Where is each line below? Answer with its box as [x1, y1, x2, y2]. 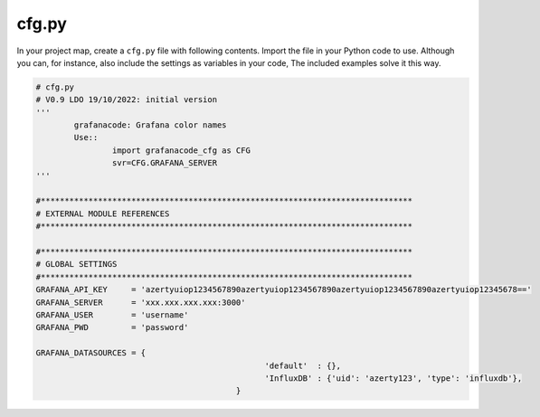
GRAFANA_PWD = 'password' [35, 322, 189, 333]
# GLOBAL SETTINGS [35, 259, 118, 270]
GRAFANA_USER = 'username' [35, 309, 189, 320]
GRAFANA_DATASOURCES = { [35, 348, 147, 358]
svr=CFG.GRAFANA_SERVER [111, 158, 217, 168]
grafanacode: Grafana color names [73, 120, 227, 130]
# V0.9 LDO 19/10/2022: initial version [35, 95, 217, 105]
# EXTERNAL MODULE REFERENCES [35, 208, 170, 219]
